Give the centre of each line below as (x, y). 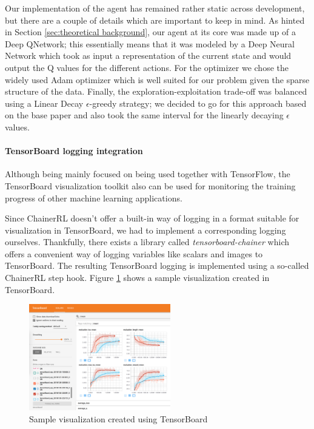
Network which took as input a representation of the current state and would (148, 56)
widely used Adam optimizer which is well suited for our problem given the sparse (157, 79)
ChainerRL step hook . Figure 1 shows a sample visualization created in (137, 278)
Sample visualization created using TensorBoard (119, 418)
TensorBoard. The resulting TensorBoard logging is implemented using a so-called (157, 265)
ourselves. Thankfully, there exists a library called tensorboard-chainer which (147, 242)
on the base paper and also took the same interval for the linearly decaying (144, 115)
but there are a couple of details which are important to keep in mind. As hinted (155, 20)
